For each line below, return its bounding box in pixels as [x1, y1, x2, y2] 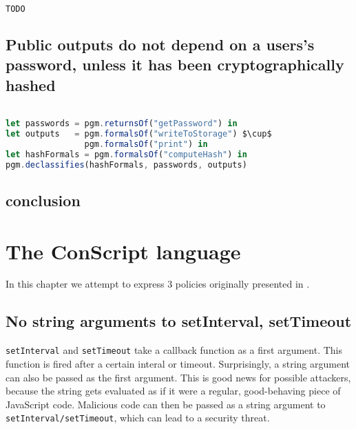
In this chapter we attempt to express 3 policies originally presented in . [6, 277, 310, 291]
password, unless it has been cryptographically [6, 54, 344, 75]
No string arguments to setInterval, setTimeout [6, 310, 352, 332]
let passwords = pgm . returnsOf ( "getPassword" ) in [6, 119, 238, 129]
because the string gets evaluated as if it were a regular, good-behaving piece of [6, 383, 341, 398]
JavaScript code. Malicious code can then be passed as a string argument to [6, 397, 326, 411]
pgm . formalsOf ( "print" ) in [84, 139, 208, 149]
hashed [6, 74, 56, 95]
